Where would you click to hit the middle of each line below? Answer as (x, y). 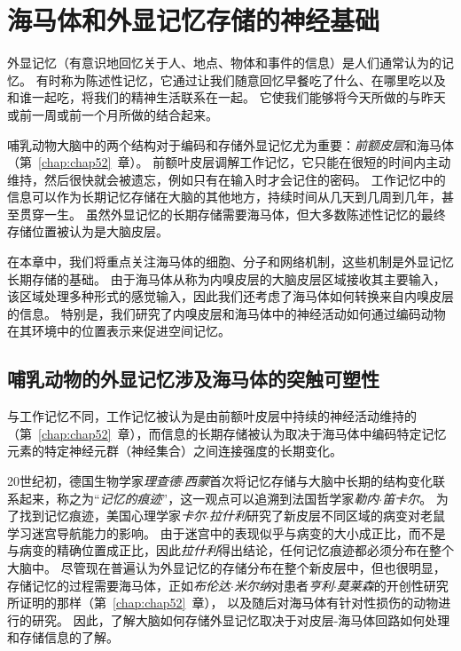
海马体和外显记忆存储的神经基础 (194, 20)
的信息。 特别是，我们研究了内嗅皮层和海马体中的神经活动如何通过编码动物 (227, 313)
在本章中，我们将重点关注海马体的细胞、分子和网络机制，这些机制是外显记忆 (230, 262)
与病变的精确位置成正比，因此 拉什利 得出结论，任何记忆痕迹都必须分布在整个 (230, 550)
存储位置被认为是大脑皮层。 (88, 231)
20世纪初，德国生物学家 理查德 (94, 481)
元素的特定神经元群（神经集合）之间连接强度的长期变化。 (175, 451)
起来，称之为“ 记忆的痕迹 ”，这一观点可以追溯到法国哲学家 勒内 (199, 498)
